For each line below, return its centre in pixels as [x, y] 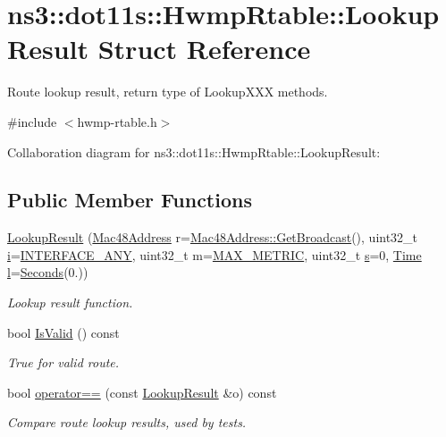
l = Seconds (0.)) [48, 272]
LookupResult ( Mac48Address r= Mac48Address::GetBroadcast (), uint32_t [213, 237]
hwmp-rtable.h [117, 121]
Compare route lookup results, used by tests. [127, 422]
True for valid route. [63, 362]
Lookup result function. [70, 303]
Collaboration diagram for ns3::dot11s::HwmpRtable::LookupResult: [194, 151]
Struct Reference [204, 49]
